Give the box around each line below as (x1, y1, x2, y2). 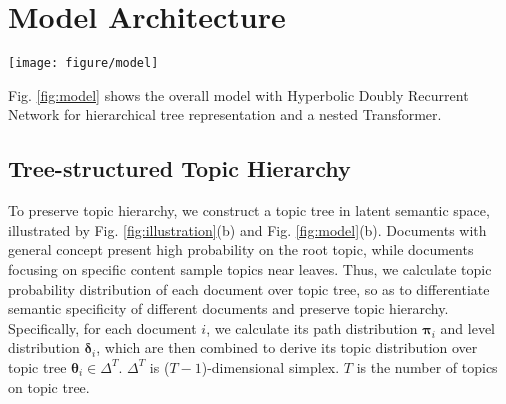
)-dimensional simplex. (201, 356, 340, 377)
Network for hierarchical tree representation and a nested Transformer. (8, 104, 442, 125)
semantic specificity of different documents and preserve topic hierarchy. (8, 298, 449, 319)
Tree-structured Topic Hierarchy (8, 153, 351, 184)
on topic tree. (8, 376, 90, 397)
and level (440, 317, 496, 338)
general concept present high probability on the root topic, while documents (8, 239, 474, 260)
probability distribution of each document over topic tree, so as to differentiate (8, 278, 490, 299)
